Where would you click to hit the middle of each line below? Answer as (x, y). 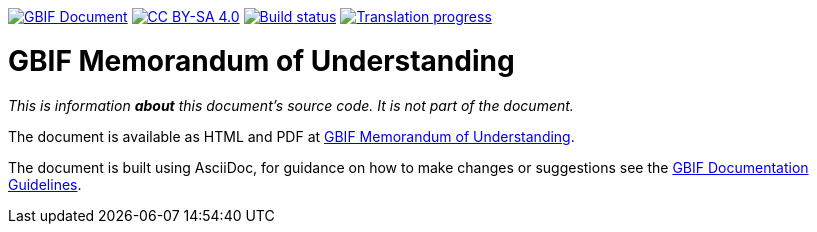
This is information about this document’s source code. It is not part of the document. (291, 105)
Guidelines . (45, 184)
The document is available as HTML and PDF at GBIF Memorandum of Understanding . (291, 136)
